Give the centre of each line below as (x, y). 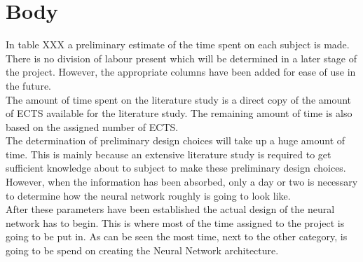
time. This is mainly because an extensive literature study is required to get (169, 154)
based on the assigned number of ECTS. (92, 126)
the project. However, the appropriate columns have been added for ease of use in (181, 72)
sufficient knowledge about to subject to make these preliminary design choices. (176, 168)
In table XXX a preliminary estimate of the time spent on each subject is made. (178, 44)
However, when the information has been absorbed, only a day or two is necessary (182, 182)
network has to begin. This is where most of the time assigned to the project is (175, 222)
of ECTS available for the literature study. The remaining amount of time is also (179, 113)
